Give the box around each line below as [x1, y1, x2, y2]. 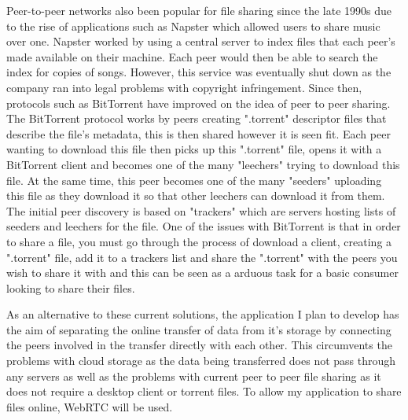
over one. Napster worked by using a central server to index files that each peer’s [6, 33, 395, 50]
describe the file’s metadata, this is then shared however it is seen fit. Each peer [6, 125, 391, 142]
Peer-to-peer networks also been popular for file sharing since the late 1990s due [6, 2, 392, 18]
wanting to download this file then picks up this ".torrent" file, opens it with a [6, 141, 382, 157]
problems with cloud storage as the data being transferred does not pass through [6, 352, 396, 369]
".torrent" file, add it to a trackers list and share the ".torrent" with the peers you [6, 249, 398, 265]
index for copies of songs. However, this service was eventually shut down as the [6, 64, 391, 80]
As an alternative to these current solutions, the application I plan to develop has [6, 306, 399, 322]
